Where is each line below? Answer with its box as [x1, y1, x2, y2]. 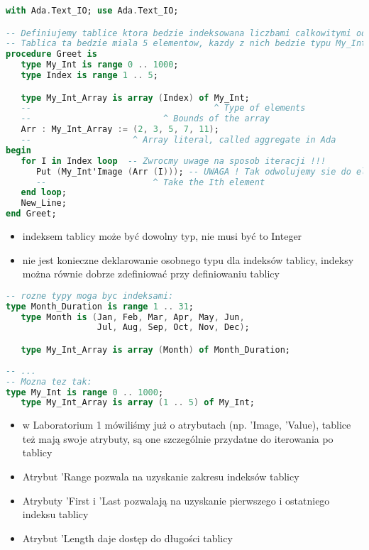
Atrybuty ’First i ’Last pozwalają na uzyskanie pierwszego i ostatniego [22, 493, 330, 507]
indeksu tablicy [22, 507, 89, 522]
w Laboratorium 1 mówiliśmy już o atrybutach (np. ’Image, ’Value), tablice [22, 417, 351, 432]
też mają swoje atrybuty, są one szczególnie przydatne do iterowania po [22, 431, 334, 446]
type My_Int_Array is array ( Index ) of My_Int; [21, 92, 250, 103]
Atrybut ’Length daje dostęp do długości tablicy [22, 530, 233, 545]
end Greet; [6, 209, 57, 219]
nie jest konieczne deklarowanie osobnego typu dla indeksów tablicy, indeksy [22, 252, 354, 267]
